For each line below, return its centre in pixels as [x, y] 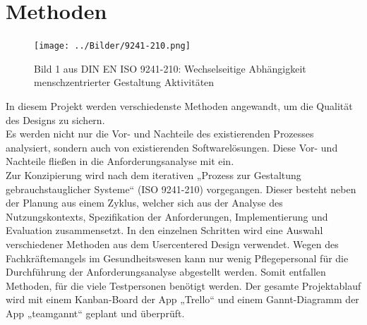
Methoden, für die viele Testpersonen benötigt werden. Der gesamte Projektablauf [183, 285]
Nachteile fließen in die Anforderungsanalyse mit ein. [120, 161]
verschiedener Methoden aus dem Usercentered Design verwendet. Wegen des [172, 244]
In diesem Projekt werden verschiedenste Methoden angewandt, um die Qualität [179, 105]
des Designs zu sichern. [55, 119]
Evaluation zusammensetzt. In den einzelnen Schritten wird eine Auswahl [164, 230]
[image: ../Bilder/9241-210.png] [112, 46]
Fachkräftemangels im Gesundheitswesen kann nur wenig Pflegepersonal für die [177, 258]
